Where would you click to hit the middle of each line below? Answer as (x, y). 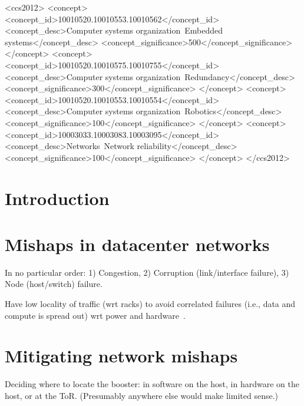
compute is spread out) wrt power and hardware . (95, 315)
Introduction (57, 198)
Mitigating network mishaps (121, 356)
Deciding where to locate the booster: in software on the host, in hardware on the (152, 384)
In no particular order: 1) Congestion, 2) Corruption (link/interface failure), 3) (147, 272)
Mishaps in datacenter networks (137, 244)
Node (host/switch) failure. (54, 284)
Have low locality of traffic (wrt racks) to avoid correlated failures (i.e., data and (150, 303)
